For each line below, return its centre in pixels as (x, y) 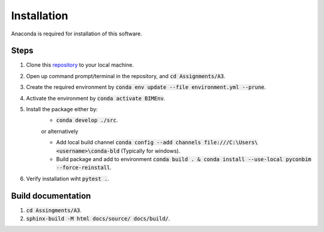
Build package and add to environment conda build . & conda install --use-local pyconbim (184, 159)
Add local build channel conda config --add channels (128, 142)
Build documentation (51, 196)
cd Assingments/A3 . (54, 210)
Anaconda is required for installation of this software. (76, 34)
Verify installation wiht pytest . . (67, 179)
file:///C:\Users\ (231, 142)
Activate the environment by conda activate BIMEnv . (96, 98)
